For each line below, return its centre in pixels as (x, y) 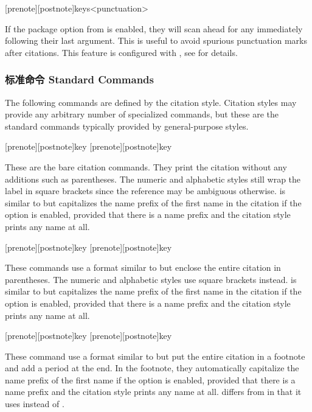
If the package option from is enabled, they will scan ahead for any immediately (154, 28)
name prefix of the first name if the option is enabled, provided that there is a (150, 379)
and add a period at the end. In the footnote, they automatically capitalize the (152, 368)
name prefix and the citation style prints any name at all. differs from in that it (153, 392)
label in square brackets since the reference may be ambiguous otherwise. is (145, 191)
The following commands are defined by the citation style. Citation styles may (151, 102)
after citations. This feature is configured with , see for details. (121, 52)
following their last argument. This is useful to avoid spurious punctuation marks (156, 40)
